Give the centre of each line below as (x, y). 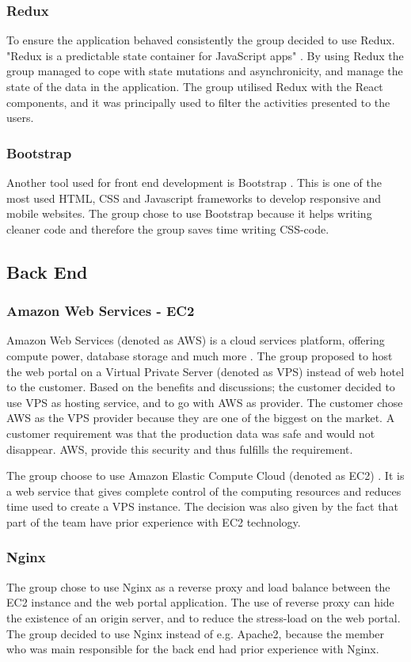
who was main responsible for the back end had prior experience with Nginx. (193, 649)
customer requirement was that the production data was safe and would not (191, 433)
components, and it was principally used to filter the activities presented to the (198, 102)
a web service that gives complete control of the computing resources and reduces (204, 491)
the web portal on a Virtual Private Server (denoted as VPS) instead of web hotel (205, 371)
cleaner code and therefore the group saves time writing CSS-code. (168, 228)
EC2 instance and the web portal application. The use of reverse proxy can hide (200, 602)
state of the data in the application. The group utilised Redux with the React (195, 86)
